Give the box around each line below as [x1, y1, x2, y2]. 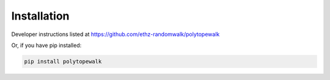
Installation [11, 9, 70, 23]
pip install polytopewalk [24, 58, 102, 65]
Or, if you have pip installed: [11, 42, 82, 49]
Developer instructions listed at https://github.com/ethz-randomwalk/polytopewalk [11, 31, 220, 38]
